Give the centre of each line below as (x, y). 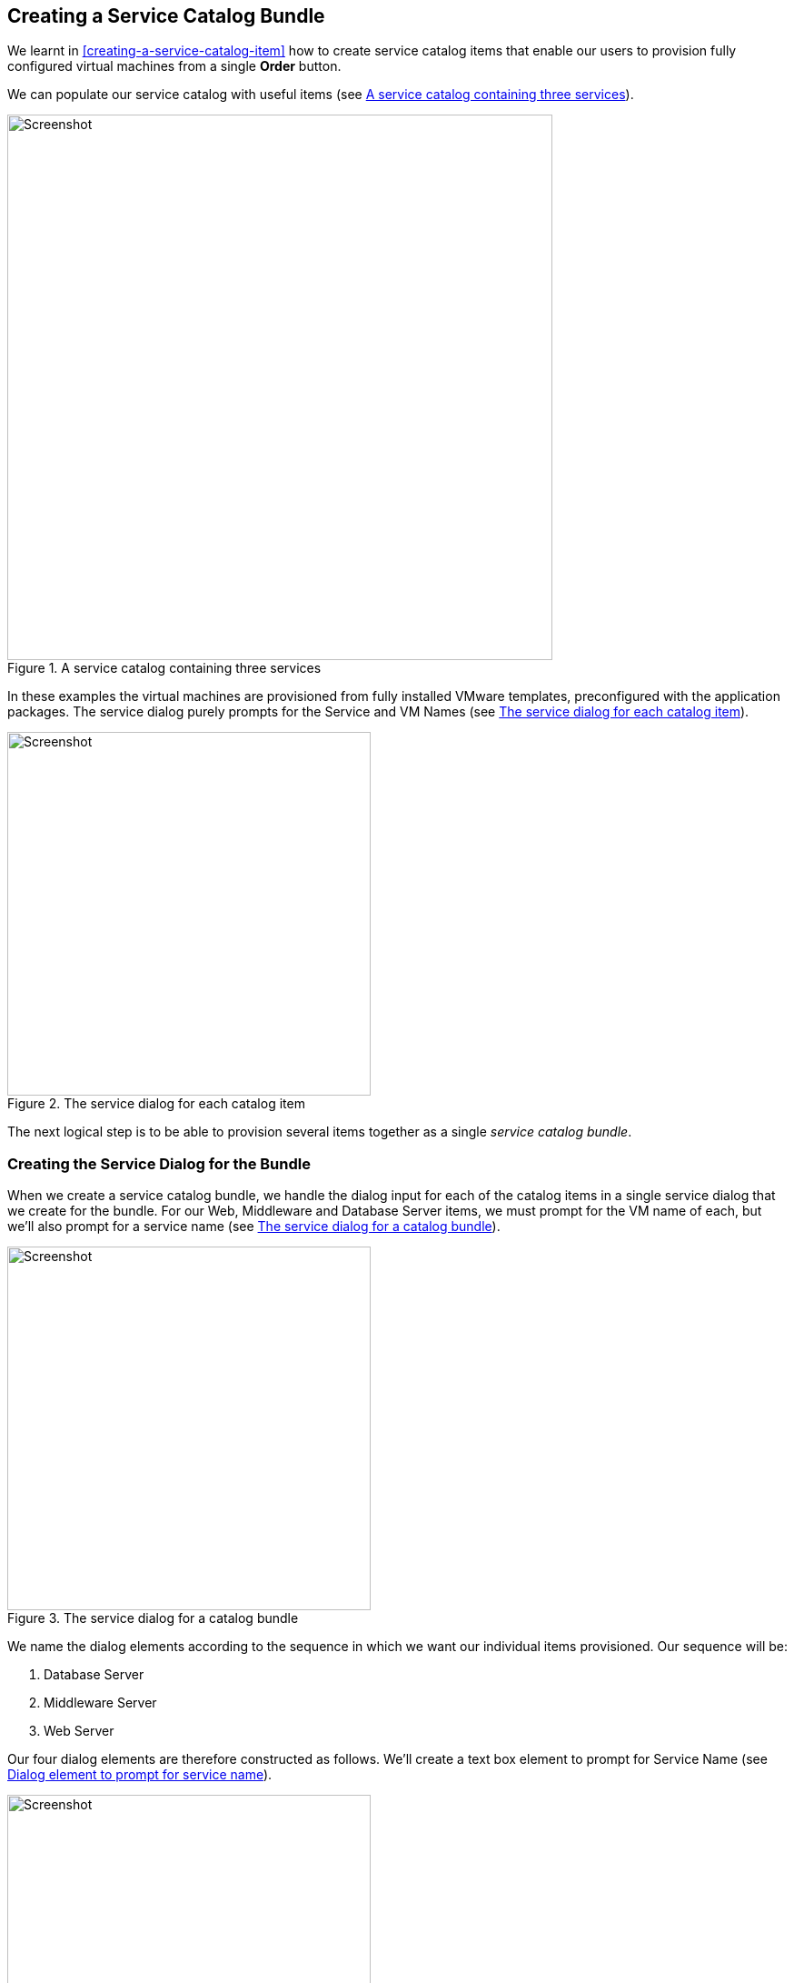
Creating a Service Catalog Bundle (166, 16)
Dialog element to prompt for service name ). (140, 1775)
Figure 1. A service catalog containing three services (164, 668)
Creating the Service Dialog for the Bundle (159, 1163)
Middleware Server (100, 1703)
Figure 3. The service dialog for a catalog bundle (153, 1618)
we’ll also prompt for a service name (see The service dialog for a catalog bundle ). (254, 1227)
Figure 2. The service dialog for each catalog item (156, 1104)
